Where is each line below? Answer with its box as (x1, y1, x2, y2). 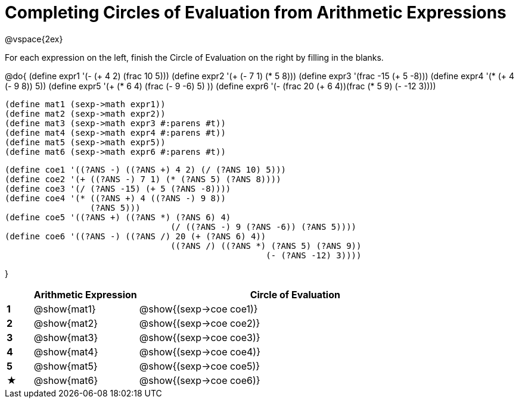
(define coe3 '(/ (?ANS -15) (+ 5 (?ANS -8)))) (5, 183, 231, 193)
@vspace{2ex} (5, 33, 63, 44)
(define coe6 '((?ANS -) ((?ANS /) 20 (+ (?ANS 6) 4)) (5, 231, 266, 241)
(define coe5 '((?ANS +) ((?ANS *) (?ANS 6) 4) (5, 212, 231, 222)
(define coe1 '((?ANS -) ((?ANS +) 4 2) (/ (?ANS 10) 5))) (5, 164, 287, 174)
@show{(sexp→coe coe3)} (139, 331, 260, 343)
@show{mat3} (33, 331, 98, 343)
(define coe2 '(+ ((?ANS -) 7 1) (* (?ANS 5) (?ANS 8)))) (5, 174, 281, 184)
